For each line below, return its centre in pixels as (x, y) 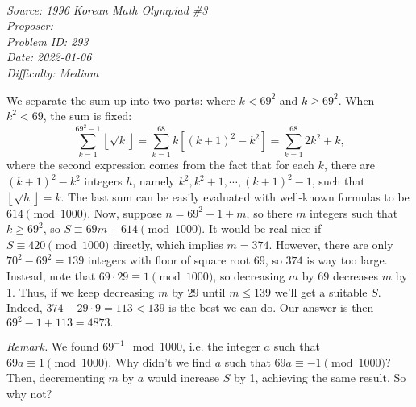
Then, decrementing (56, 378)
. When (356, 100)
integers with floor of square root (169, 260)
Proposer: (30, 25)
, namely (154, 181)
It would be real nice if (265, 228)
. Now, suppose (125, 212)
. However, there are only (331, 244)
